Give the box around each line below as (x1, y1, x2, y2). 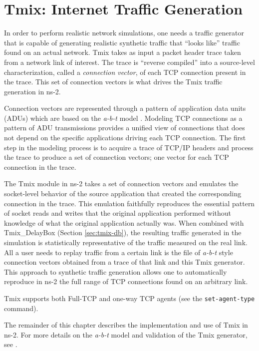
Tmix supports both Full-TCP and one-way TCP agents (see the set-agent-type (4, 293, 255, 303)
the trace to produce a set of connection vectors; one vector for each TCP (4, 152, 229, 162)
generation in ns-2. (4, 86, 61, 96)
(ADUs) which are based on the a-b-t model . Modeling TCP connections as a (4, 112, 243, 123)
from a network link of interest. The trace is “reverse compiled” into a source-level (4, 56, 255, 67)
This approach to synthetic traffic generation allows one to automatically (4, 266, 227, 277)
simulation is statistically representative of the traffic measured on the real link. (4, 237, 248, 247)
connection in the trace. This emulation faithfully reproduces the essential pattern (4, 198, 255, 208)
